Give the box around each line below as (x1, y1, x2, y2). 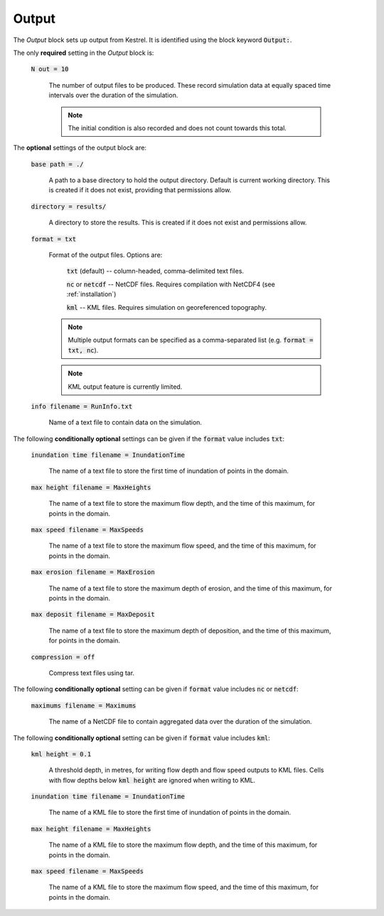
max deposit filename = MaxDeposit (31, 610, 156, 619)
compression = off (31, 652, 95, 661)
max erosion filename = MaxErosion (31, 568, 156, 576)
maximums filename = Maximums (31, 702, 137, 709)
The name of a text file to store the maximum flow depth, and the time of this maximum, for (48, 499, 316, 508)
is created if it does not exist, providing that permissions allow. (48, 186, 232, 194)
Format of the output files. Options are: (48, 251, 163, 259)
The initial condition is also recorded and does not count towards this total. (68, 123, 287, 132)
